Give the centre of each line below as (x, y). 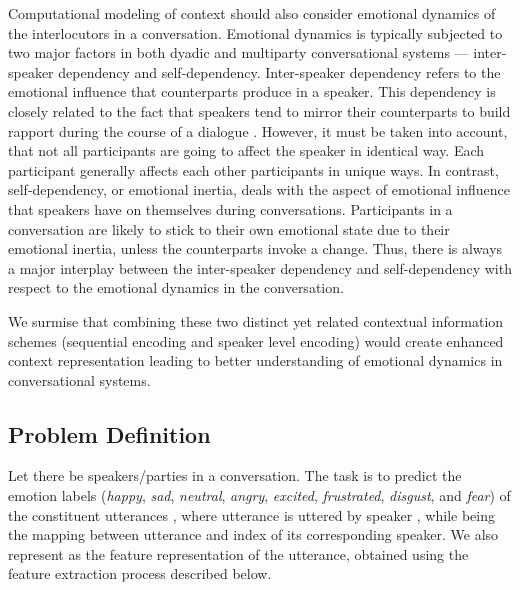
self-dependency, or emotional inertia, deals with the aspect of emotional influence (259, 189)
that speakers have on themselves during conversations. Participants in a (230, 208)
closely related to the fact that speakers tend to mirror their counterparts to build (259, 110)
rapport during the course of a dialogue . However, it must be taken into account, (258, 130)
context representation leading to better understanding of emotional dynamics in (255, 360)
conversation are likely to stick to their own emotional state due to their (229, 228)
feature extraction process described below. (140, 573)
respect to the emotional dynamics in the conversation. (176, 287)
